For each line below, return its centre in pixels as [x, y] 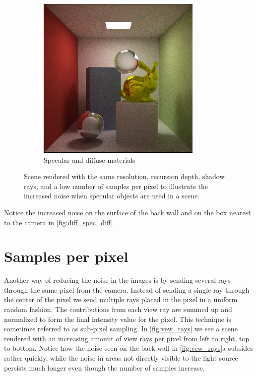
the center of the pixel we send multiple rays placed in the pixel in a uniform [121, 299]
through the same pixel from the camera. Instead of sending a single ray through [127, 289]
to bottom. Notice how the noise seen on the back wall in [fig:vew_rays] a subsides [128, 348]
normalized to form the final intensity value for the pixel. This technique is [118, 319]
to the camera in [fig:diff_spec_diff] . [60, 222]
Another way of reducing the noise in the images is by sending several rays [117, 280]
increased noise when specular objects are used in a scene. [112, 196]
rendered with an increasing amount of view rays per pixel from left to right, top [127, 338]
